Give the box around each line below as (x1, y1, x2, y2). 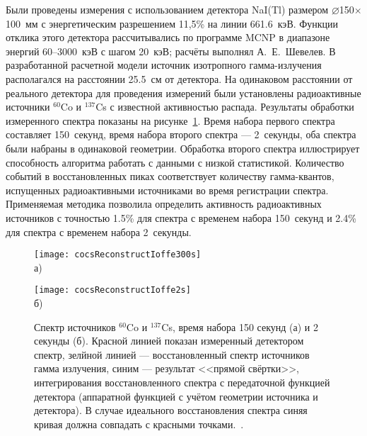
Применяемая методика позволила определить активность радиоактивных (6, 196, 322, 211)
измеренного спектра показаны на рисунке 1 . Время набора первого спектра (6, 113, 335, 128)
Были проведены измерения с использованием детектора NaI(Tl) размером (6, 2, 329, 16)
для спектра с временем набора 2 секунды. (6, 224, 192, 239)
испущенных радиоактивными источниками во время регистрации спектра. (6, 182, 329, 197)
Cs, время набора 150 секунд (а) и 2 (161, 319, 319, 334)
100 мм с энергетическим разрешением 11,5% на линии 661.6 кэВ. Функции (6, 16, 339, 30)
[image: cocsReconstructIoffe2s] (34, 285, 191, 296)
